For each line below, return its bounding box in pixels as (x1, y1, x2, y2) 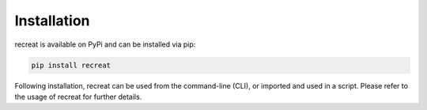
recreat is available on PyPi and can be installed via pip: (14, 40, 196, 49)
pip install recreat (31, 60, 111, 70)
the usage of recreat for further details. (14, 92, 142, 101)
